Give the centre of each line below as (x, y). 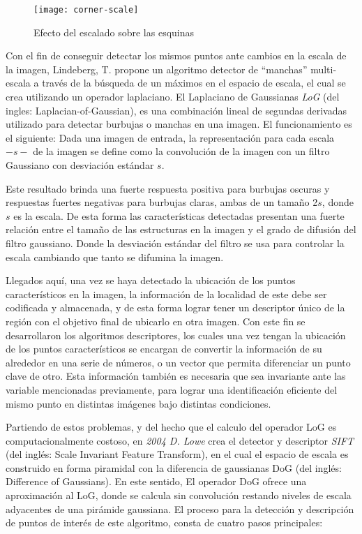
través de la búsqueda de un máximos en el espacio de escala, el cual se (194, 83)
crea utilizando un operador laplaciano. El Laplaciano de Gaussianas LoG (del (173, 97)
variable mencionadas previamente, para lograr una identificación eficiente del (172, 389)
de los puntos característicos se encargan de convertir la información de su (164, 349)
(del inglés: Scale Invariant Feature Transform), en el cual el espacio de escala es (177, 454)
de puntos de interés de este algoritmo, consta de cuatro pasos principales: (164, 522)
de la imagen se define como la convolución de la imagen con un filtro (181, 151)
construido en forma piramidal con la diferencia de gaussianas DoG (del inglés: (174, 467)
